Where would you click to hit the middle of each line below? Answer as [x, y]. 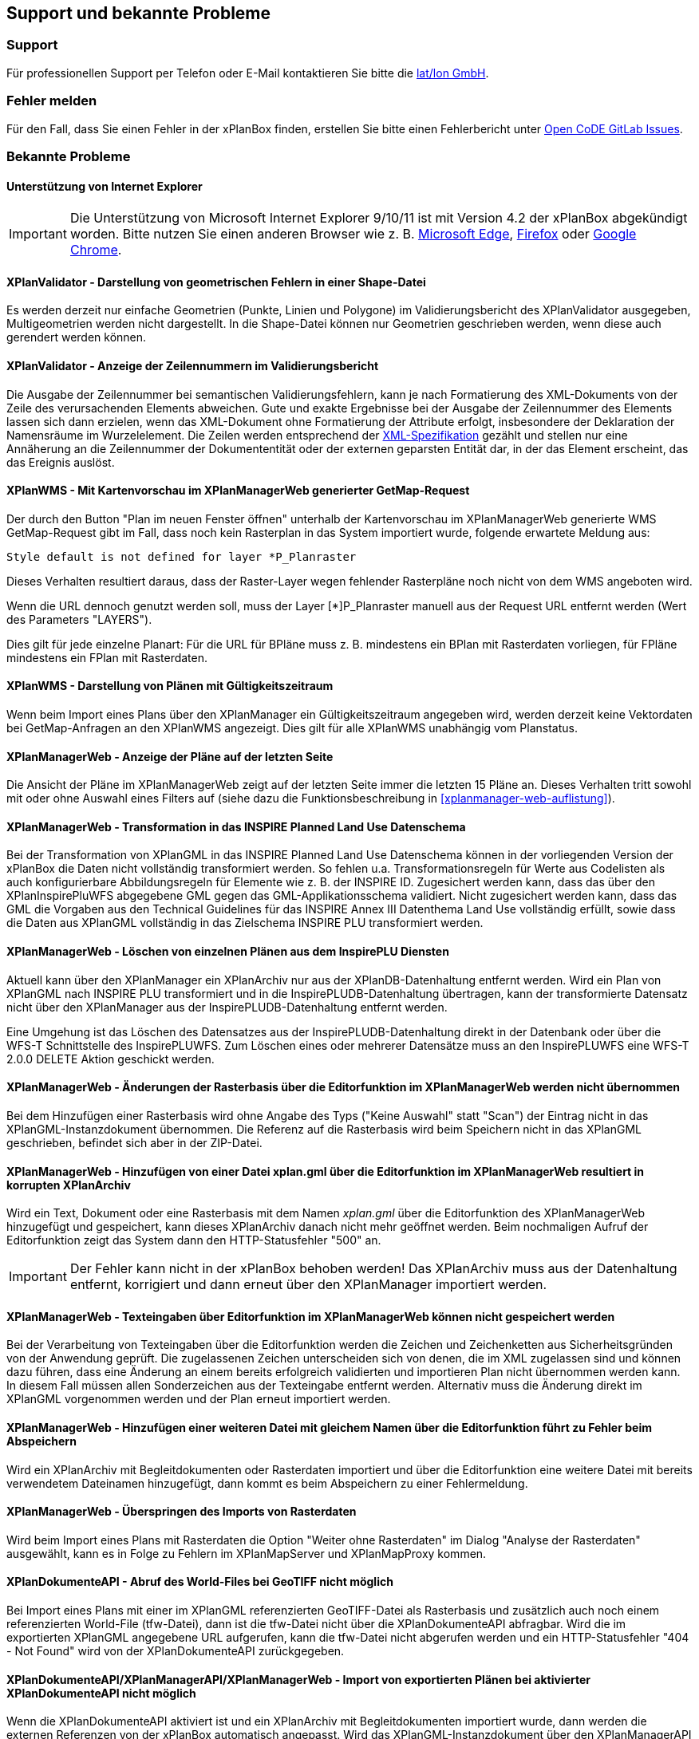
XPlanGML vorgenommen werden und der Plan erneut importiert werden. [199, 1399]
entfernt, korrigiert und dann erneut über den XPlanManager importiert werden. [308, 1285]
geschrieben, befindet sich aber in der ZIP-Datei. [134, 1142]
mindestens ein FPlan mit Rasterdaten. [107, 657]
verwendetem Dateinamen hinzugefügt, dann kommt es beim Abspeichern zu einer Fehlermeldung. [267, 1483]
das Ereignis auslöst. [61, 462]
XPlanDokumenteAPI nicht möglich [101, 1693]
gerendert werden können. [77, 337]
